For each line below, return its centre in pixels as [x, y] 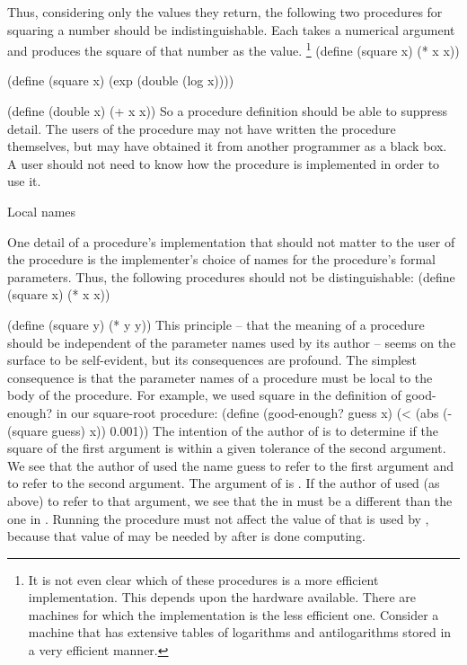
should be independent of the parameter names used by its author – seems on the [232, 342]
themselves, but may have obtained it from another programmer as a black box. [227, 146]
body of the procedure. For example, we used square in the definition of [204, 395]
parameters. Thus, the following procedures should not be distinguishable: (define [231, 276]
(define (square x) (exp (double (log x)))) [121, 80]
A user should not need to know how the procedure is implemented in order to [224, 163]
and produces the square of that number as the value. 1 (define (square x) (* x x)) [233, 49]
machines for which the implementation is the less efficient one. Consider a [233, 614]
